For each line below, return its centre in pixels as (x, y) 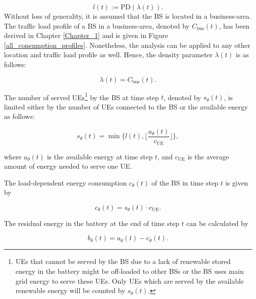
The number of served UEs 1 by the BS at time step (81, 96)
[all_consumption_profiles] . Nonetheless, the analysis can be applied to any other (127, 45)
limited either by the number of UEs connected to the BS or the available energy (126, 106)
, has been (234, 25)
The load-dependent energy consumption (65, 182)
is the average (208, 156)
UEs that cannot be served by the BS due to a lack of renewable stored (123, 261)
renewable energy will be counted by (70, 290)
